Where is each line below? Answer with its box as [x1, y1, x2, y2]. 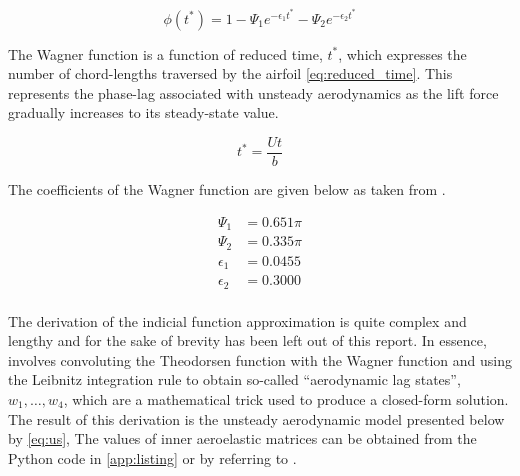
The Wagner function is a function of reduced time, [8, 43, 323, 64]
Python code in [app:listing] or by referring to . [8, 447, 297, 468]
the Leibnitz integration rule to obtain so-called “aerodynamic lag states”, [8, 369, 461, 390]
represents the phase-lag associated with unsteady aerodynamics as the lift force [8, 82, 499, 103]
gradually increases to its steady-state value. [8, 102, 279, 123]
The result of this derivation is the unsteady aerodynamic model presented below [8, 408, 505, 429]
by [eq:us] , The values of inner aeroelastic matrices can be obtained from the [8, 428, 477, 449]
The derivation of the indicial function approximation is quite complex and [8, 310, 467, 331]
